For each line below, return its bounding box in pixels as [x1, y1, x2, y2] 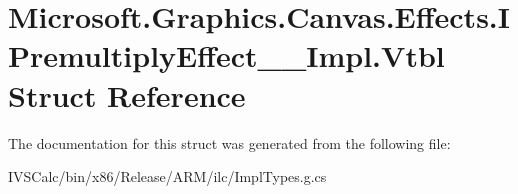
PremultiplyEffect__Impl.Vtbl [8, 35, 445, 76]
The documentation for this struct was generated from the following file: [8, 132, 451, 153]
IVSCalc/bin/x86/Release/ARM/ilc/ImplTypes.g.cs [8, 166, 327, 187]
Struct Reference [8, 74, 246, 115]
